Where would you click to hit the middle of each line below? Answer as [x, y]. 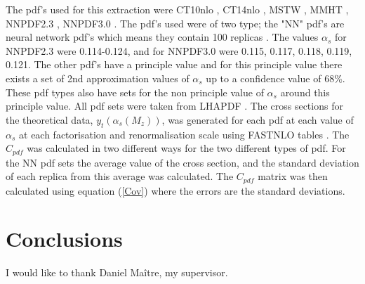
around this [305, 92]
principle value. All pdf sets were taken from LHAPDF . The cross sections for [174, 106]
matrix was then [293, 176]
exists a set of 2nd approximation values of [98, 78]
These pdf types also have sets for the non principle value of [135, 92]
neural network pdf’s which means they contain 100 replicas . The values [162, 37]
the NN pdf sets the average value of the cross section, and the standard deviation [182, 162]
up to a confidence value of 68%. [276, 78]
